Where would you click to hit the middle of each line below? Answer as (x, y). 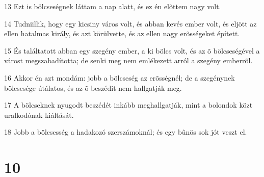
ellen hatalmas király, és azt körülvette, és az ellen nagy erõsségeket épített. (122, 33)
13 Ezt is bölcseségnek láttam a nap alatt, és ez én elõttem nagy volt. (113, 6)
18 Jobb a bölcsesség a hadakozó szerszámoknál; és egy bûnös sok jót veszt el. (126, 132)
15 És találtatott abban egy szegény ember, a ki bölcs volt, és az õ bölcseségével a (132, 50)
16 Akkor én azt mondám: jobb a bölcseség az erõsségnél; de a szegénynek (120, 77)
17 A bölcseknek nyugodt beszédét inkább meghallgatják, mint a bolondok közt (128, 105)
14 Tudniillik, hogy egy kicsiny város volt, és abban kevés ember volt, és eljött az (130, 23)
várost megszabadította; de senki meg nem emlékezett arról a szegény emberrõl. (128, 60)
